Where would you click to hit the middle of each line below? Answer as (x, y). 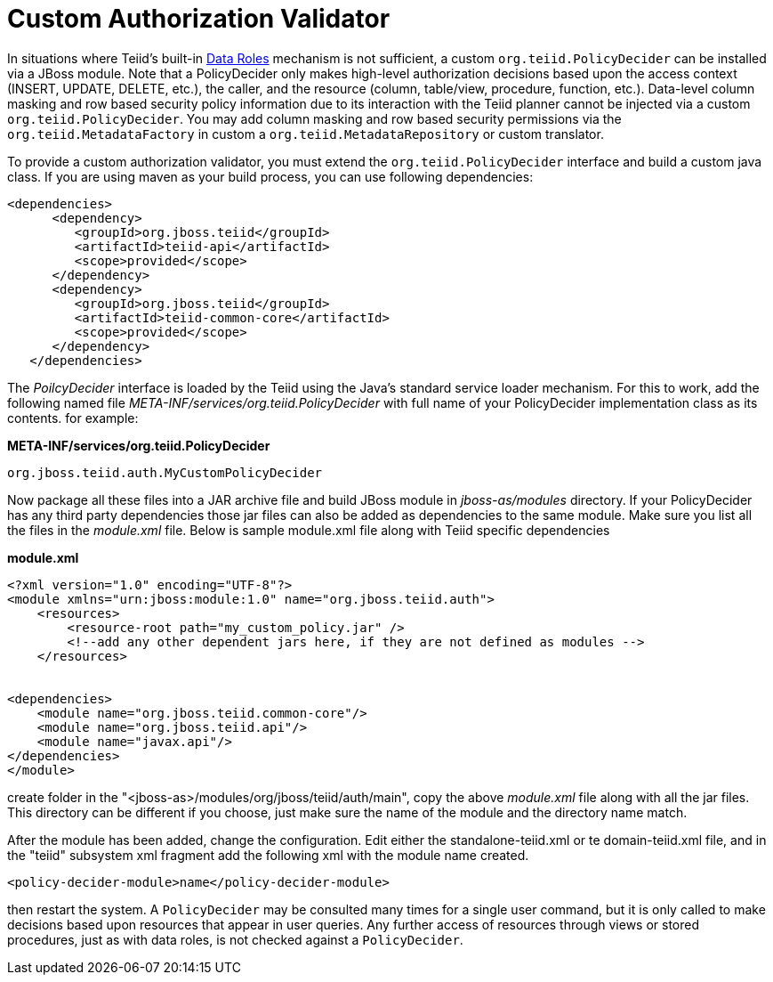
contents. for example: (73, 418)
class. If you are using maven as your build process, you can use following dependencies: (270, 176)
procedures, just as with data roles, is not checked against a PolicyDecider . (235, 939)
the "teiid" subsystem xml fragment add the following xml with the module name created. (268, 855)
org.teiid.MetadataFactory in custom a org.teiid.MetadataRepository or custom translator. (306, 134)
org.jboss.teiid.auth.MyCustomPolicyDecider (165, 472)
